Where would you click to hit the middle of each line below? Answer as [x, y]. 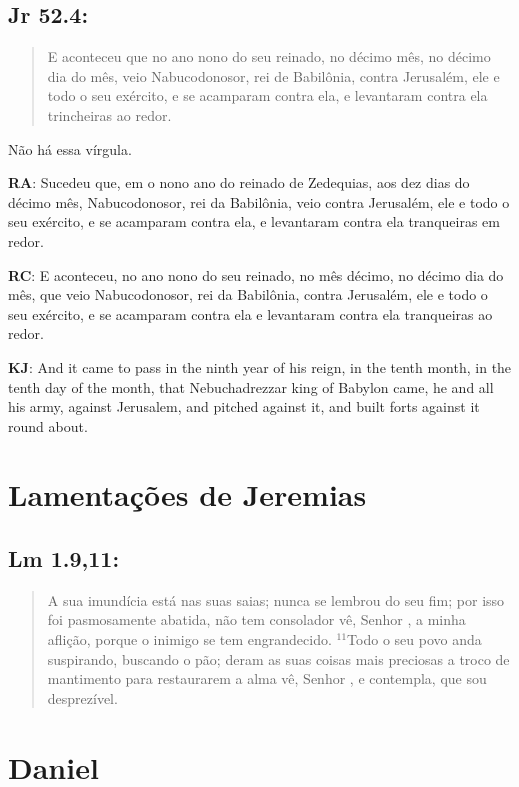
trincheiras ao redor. [109, 114]
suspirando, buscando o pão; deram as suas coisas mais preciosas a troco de [278, 658]
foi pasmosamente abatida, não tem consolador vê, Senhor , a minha [256, 619]
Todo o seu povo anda [414, 639]
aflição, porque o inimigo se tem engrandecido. [189, 639]
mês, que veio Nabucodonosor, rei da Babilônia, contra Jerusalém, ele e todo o [248, 294]
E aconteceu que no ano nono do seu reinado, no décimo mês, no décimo [269, 56]
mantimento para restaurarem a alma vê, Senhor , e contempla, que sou [267, 678]
